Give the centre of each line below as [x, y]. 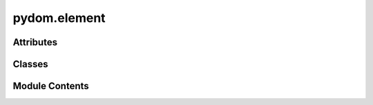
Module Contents [51, 86]
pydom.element [59, 18]
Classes [30, 64]
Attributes [35, 42]
